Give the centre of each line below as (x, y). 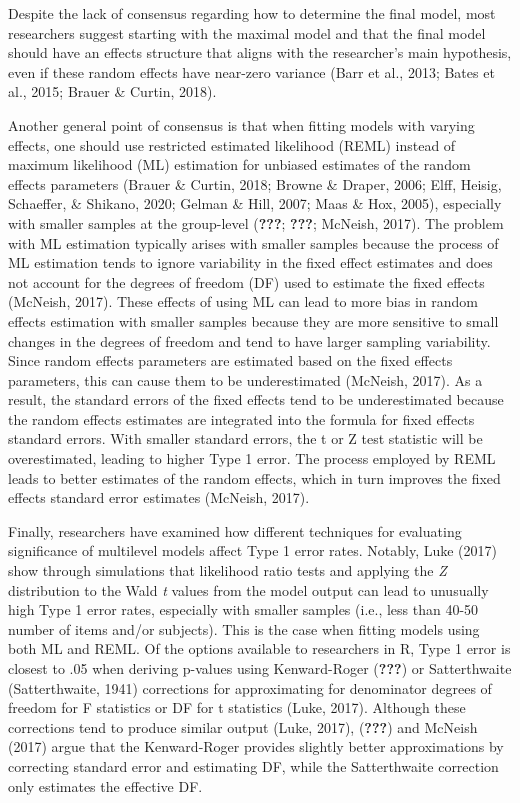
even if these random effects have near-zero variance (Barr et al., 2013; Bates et (251, 71)
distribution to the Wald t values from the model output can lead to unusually (248, 589)
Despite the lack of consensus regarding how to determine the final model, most (252, 13)
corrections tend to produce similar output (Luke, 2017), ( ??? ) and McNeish (243, 726)
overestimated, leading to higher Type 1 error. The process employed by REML (252, 458)
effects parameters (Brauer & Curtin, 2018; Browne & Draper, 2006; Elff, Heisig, (255, 183)
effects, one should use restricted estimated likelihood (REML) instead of (232, 144)
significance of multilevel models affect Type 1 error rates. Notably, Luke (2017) (252, 550)
